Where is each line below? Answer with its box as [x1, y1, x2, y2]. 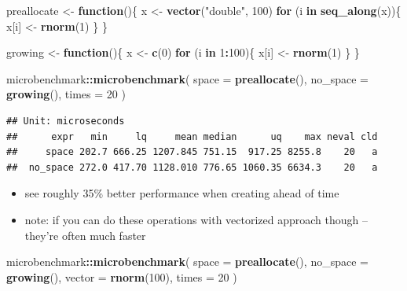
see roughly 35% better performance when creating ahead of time [24, 185, 339, 201]
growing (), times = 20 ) [6, 86, 126, 102]
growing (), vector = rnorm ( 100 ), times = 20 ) [6, 268, 237, 285]
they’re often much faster [24, 227, 146, 243]
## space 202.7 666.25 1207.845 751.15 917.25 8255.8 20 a [6, 146, 378, 158]
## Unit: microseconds [6, 115, 125, 127]
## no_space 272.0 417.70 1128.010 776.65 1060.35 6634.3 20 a [6, 161, 378, 173]
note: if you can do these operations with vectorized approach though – [24, 211, 368, 227]
